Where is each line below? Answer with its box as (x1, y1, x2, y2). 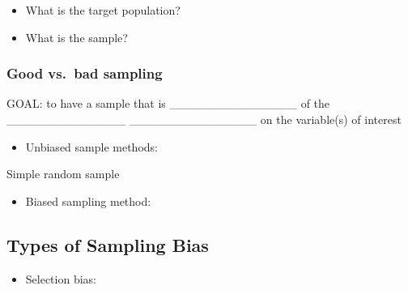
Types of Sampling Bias (6, 232, 209, 257)
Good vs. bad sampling (6, 63, 163, 83)
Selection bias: (25, 270, 96, 287)
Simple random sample (6, 165, 120, 182)
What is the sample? (25, 28, 128, 45)
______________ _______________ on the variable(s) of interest (6, 111, 402, 127)
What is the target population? (25, 2, 181, 18)
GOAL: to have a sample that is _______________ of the (6, 95, 330, 112)
